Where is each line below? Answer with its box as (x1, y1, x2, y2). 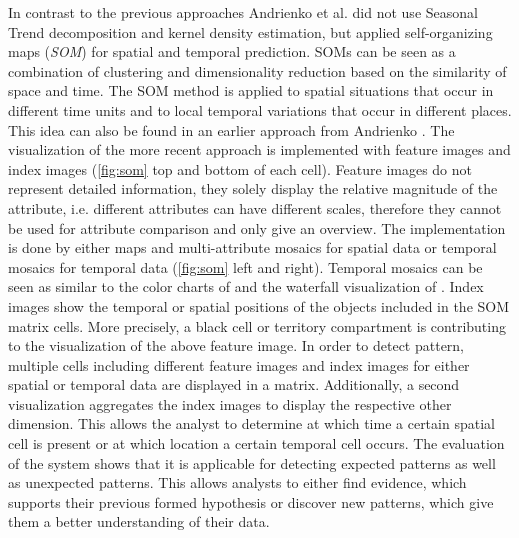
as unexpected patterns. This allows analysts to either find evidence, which (8, 472, 467, 493)
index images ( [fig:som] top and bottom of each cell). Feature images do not (8, 158, 473, 179)
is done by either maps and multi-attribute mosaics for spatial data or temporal (8, 237, 497, 258)
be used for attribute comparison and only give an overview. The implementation (8, 217, 506, 238)
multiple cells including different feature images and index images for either (8, 354, 470, 375)
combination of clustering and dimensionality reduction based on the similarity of (8, 60, 507, 81)
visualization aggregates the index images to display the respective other (8, 393, 452, 414)
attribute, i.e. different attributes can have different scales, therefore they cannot (8, 197, 502, 218)
